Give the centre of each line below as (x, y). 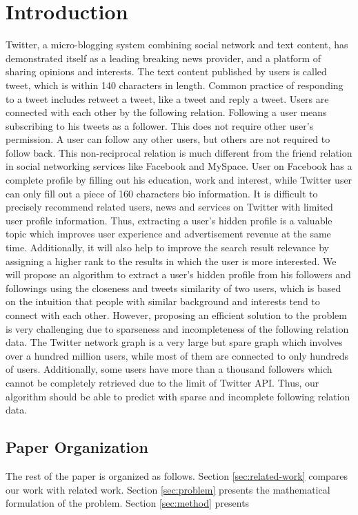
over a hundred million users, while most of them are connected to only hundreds (177, 355)
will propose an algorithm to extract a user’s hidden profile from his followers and (178, 274)
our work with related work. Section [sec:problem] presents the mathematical (168, 489)
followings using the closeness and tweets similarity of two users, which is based (173, 288)
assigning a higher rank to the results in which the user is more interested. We (171, 261)
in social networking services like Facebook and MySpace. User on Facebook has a (179, 166)
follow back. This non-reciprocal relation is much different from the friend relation (179, 152)
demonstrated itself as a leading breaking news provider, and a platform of (163, 58)
